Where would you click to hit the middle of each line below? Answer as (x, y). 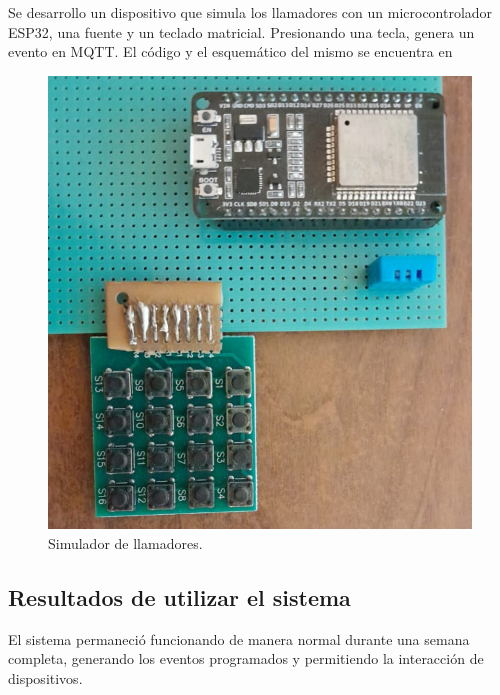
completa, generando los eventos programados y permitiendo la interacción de (246, 658)
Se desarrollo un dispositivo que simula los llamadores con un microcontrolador (250, 12)
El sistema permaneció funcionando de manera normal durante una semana (239, 638)
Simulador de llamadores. (125, 542)
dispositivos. (45, 677)
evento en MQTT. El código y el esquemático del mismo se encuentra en (230, 51)
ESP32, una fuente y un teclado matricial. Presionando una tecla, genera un (241, 31)
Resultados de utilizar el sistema (179, 596)
